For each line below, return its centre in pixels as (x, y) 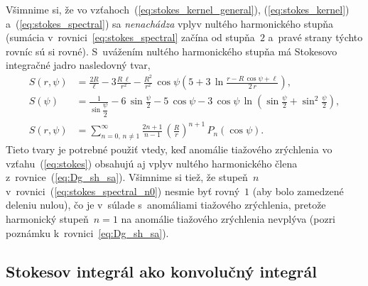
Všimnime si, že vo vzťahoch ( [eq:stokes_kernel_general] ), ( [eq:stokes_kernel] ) (178, 9)
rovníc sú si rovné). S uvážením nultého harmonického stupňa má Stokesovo (172, 51)
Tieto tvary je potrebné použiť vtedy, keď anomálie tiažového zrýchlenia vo (169, 149)
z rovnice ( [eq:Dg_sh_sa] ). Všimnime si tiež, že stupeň (127, 177)
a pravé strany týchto (315, 37)
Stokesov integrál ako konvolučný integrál (161, 271)
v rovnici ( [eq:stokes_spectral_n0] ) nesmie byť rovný (123, 191)
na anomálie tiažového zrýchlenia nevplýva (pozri (228, 219)
